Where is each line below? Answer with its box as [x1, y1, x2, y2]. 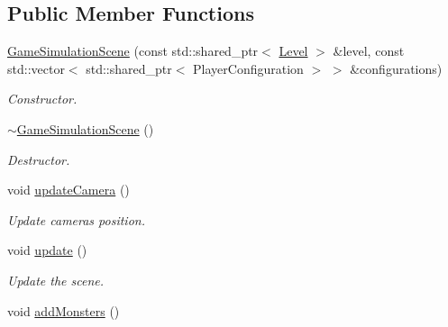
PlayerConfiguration [193, 59, 304, 77]
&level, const [333, 41, 405, 60]
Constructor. [7, 89, 78, 108]
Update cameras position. [7, 210, 145, 229]
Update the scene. [7, 270, 105, 289]
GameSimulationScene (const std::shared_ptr [7, 41, 259, 60]
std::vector [7, 59, 65, 77]
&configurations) [350, 59, 443, 77]
